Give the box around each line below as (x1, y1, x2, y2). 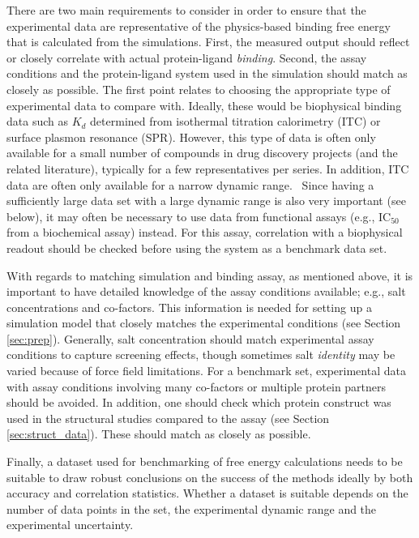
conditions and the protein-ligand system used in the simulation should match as (6, 65, 408, 82)
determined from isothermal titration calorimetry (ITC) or (90, 113, 381, 130)
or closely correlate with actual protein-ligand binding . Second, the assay (6, 49, 367, 66)
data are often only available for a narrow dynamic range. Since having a (6, 176, 374, 193)
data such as (6, 113, 68, 130)
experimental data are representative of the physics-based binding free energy (6, 17, 391, 34)
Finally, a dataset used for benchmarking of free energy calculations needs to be (6, 453, 403, 470)
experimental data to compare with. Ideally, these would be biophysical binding (6, 96, 402, 113)
